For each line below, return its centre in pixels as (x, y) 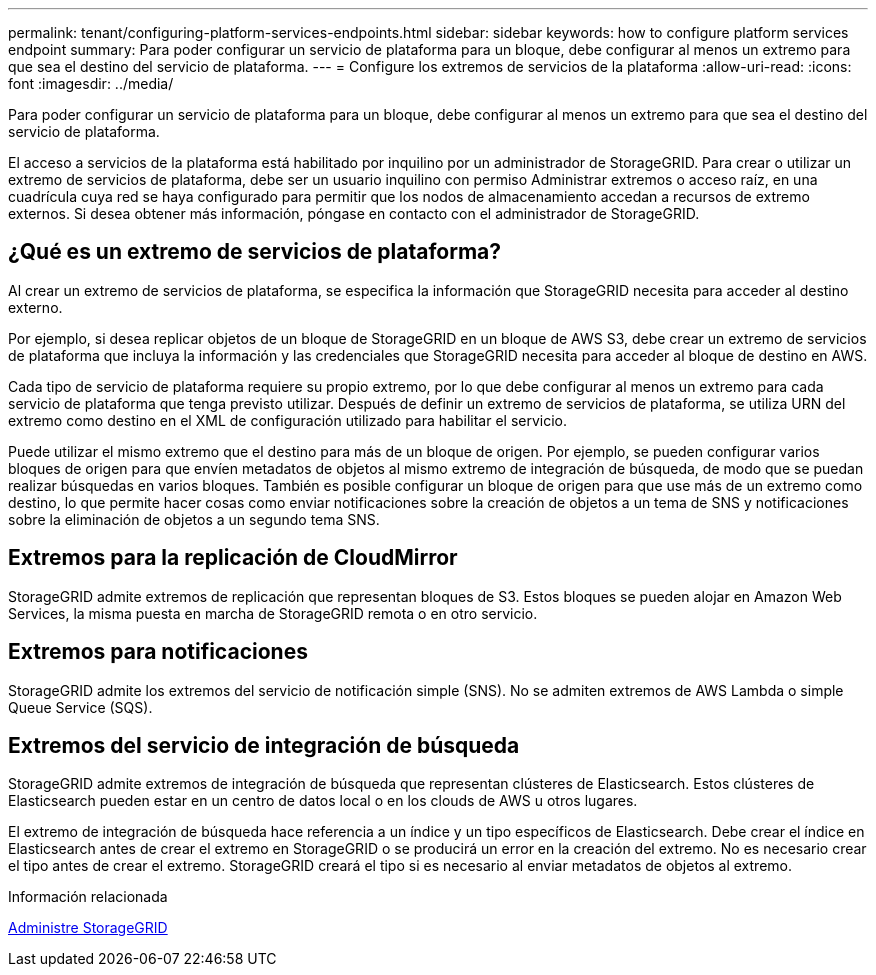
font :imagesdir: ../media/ (91, 83)
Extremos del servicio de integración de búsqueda (264, 745)
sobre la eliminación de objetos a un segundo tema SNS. (194, 519)
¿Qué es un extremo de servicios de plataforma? (255, 252)
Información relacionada (88, 897)
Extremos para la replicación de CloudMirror (233, 558)
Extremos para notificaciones (158, 652)
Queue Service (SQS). (80, 707)
